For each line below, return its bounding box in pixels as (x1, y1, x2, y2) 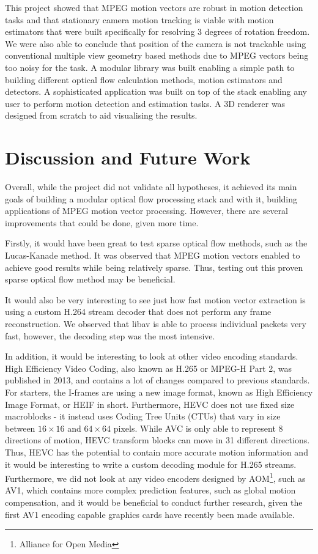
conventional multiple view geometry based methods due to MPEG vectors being (5, 49, 309, 62)
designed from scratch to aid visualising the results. (5, 109, 198, 122)
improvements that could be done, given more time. (5, 216, 199, 229)
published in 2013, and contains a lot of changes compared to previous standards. (5, 374, 310, 386)
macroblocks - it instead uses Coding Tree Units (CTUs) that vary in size (5, 410, 281, 423)
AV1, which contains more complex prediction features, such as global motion (5, 484, 296, 497)
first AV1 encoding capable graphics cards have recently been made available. (5, 508, 295, 520)
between (5, 421, 35, 434)
